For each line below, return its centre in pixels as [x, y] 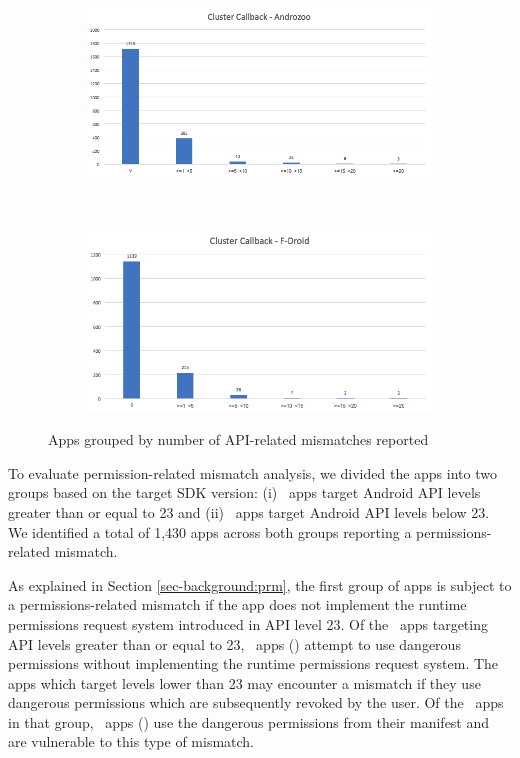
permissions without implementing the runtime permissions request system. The [253, 663]
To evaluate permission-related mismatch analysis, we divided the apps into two [252, 472]
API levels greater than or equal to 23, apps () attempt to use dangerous [234, 643]
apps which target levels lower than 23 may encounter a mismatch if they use [244, 682]
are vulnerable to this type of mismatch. [131, 741]
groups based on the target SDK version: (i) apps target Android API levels [244, 492]
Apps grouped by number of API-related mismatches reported [238, 439]
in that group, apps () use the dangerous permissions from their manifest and [249, 721]
